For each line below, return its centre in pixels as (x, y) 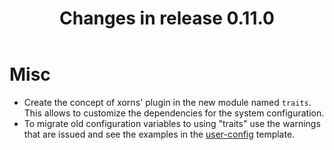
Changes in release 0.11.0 (167, 18)
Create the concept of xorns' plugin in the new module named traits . (167, 102)
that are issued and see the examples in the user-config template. (159, 134)
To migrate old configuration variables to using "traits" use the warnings (172, 123)
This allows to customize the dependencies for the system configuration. (174, 113)
